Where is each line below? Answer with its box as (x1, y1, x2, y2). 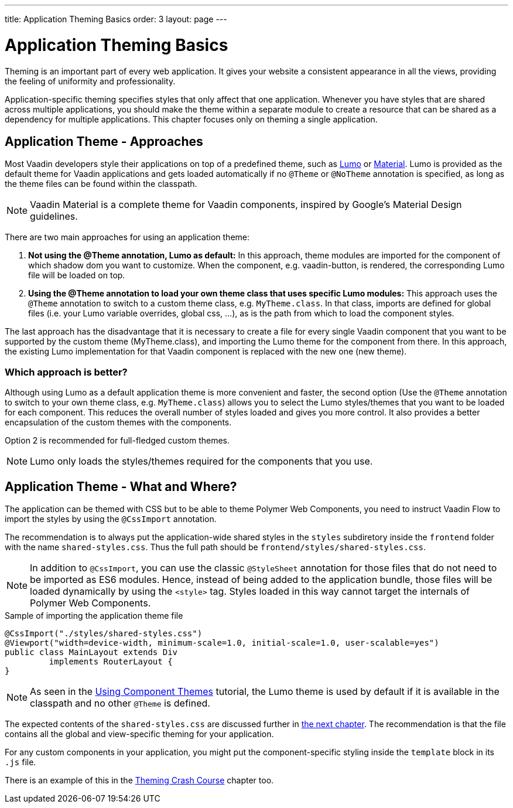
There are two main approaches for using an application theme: (5, 232, 249, 243)
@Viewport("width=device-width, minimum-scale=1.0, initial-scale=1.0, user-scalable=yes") (5, 637, 439, 647)
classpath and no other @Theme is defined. (30, 697, 210, 709)
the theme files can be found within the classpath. (5, 179, 197, 189)
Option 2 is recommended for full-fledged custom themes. (5, 435, 230, 446)
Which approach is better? (5, 366, 128, 378)
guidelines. (30, 210, 78, 223)
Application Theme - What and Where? (5, 479, 237, 494)
